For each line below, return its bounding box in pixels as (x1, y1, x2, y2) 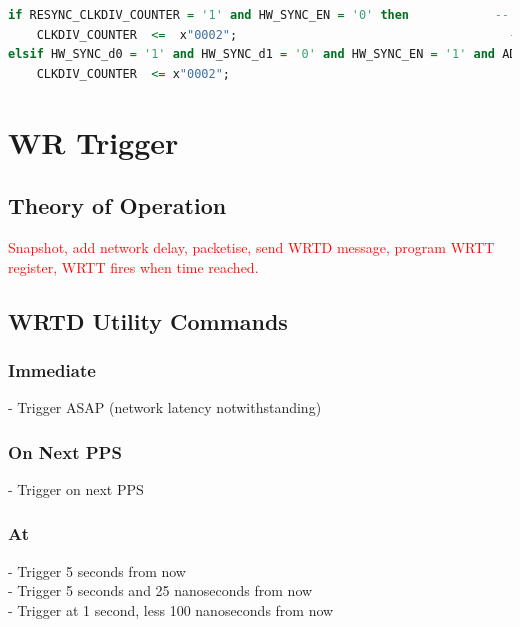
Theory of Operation (8, 190, 227, 221)
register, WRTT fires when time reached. (8, 256, 259, 277)
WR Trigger (8, 121, 179, 162)
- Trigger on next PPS (8, 478, 144, 499)
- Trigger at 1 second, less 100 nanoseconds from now (8, 599, 334, 620)
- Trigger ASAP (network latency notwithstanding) (8, 397, 322, 418)
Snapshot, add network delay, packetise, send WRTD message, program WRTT (8, 236, 495, 257)
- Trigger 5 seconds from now (8, 560, 186, 581)
